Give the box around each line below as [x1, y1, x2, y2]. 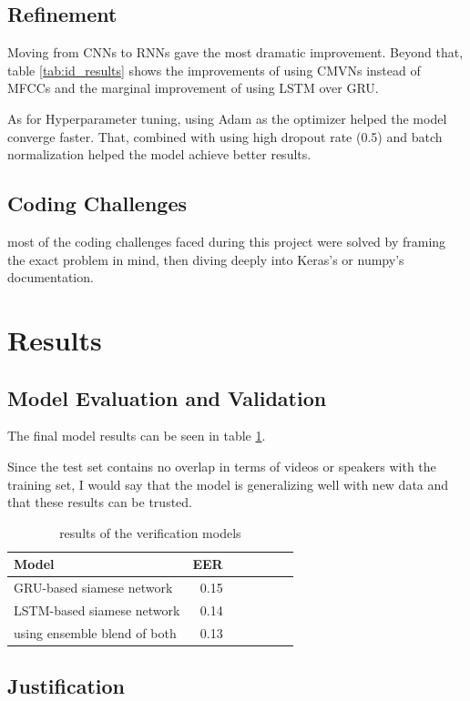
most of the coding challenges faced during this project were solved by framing [7, 231, 446, 250]
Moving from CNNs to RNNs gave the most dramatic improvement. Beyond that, [7, 43, 464, 62]
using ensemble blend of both [14, 623, 177, 642]
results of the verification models [59, 523, 241, 542]
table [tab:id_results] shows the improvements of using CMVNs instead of [7, 60, 421, 79]
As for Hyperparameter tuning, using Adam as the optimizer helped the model [7, 108, 447, 127]
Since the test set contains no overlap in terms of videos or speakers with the [7, 456, 436, 475]
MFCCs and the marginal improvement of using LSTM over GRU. [7, 78, 379, 97]
